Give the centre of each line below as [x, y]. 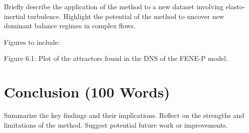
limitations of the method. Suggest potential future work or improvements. [116, 124]
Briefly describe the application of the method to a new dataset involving [114, 6]
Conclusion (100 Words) [87, 92]
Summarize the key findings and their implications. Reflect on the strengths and [124, 115]
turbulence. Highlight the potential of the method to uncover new [126, 16]
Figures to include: [32, 42]
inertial [15, 16]
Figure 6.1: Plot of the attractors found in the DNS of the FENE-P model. [116, 58]
